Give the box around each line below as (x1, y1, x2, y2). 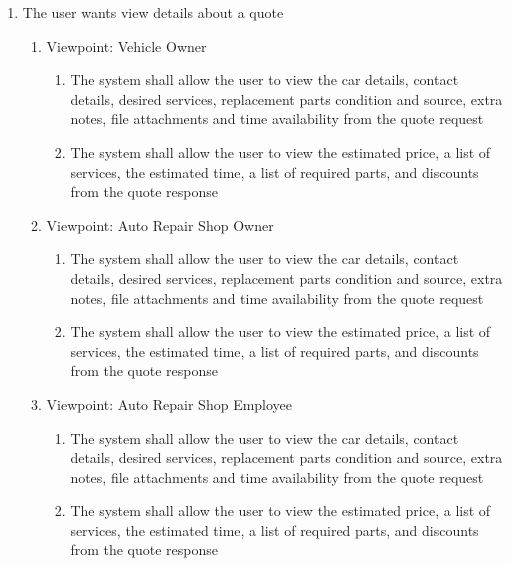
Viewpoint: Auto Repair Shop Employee (46, 393, 293, 414)
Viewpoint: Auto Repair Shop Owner (46, 214, 274, 235)
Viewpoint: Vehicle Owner (46, 35, 207, 56)
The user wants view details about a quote (22, 2, 284, 22)
